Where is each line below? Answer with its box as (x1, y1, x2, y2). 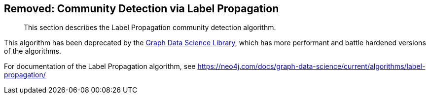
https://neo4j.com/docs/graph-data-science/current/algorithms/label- (197, 62, 426, 71)
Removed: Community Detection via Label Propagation (4, 2, 279, 15)
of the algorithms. (4, 47, 62, 56)
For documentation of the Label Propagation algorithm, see (4, 62, 196, 71)
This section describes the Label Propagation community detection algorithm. (24, 23, 276, 32)
